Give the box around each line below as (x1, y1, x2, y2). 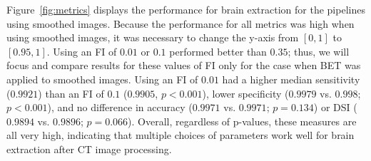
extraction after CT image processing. (6, 141, 172, 156)
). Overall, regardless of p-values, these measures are (128, 113, 357, 128)
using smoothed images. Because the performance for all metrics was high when (6, 16, 355, 31)
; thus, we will (288, 43, 350, 58)
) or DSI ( (313, 100, 357, 115)
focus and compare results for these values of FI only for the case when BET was (6, 58, 361, 73)
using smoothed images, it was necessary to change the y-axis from (6, 30, 299, 45)
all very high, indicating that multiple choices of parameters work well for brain (6, 128, 355, 142)
